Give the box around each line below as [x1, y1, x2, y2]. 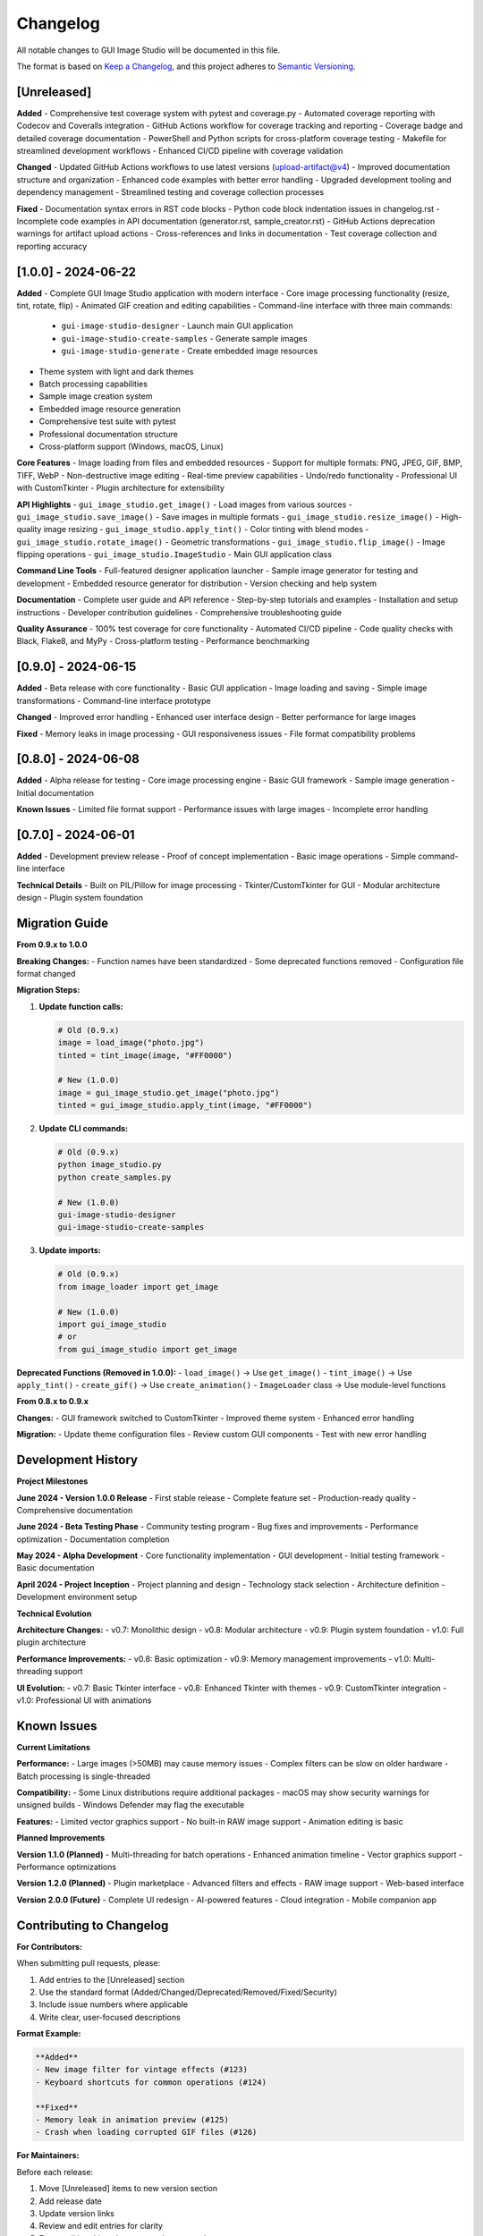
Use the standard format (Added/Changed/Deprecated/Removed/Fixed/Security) [38, 1986, 337, 1997]
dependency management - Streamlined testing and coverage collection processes [16, 187, 325, 198]
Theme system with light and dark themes [38, 366, 194, 377]
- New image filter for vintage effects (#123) [35, 2064, 248, 2075]
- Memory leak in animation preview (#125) [35, 2115, 230, 2124]
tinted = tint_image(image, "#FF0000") [57, 1050, 233, 1060]
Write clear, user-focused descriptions [38, 2012, 181, 2022]
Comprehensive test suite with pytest [38, 416, 176, 427]
